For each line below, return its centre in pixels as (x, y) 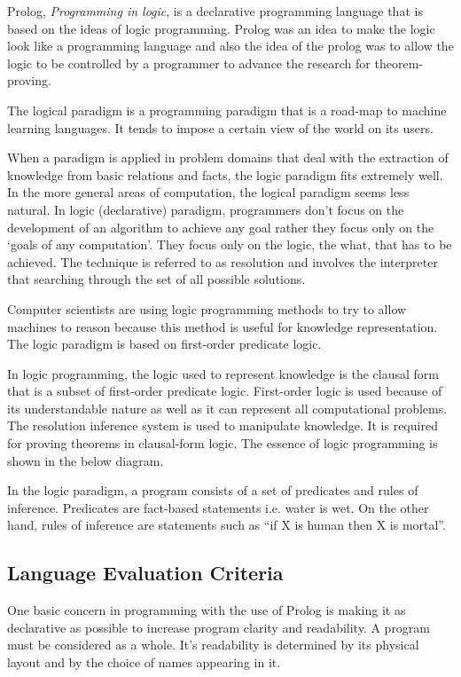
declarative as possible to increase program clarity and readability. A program (219, 627)
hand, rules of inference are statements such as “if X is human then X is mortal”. (227, 525)
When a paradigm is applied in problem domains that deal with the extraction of (228, 157)
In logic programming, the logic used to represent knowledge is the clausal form (223, 373)
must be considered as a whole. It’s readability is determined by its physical (213, 645)
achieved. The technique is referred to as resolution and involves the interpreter (223, 261)
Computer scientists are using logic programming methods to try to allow (207, 308)
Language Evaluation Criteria (145, 573)
